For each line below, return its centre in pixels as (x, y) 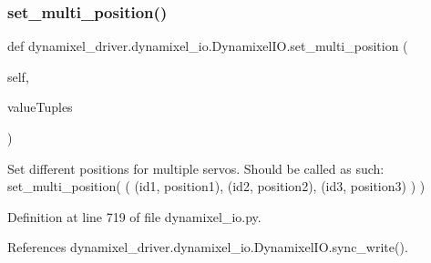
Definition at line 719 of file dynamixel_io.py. (134, 216)
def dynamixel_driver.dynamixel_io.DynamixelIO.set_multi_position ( (208, 46)
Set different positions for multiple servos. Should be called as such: (196, 168)
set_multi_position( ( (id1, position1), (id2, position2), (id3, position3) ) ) (216, 186)
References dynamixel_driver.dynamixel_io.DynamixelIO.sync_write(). (208, 247)
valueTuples (40, 107)
